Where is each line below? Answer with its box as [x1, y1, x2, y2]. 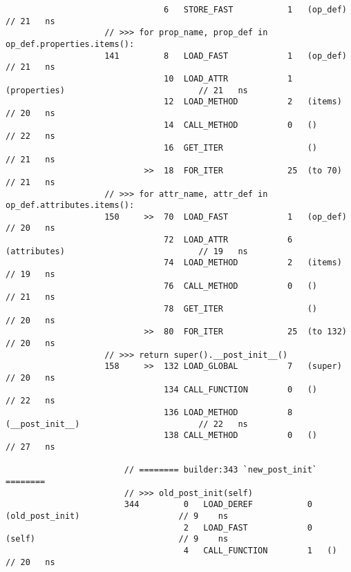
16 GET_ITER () [164, 142, 318, 153]
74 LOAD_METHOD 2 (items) [164, 258, 342, 268]
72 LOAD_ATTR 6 [164, 235, 293, 245]
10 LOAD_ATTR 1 [164, 73, 293, 84]
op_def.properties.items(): [6, 39, 135, 49]
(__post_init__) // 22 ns [6, 419, 248, 429]
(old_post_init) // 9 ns [6, 511, 229, 521]
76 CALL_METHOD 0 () [164, 280, 318, 291]
